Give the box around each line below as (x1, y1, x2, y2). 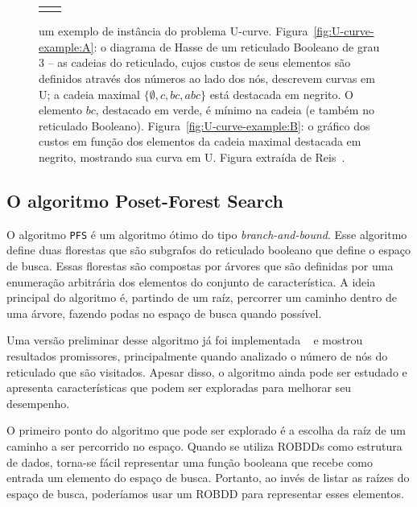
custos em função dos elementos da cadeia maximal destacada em (39, 133, 361, 150)
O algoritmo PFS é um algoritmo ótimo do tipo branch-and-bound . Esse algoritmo (6, 225, 407, 242)
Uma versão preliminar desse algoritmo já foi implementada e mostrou (6, 332, 363, 348)
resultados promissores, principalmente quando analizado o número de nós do (6, 348, 388, 365)
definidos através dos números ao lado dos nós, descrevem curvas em (39, 70, 375, 87)
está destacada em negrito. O (209, 85, 353, 102)
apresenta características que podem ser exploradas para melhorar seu (6, 379, 352, 396)
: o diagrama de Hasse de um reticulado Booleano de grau (93, 38, 380, 55)
